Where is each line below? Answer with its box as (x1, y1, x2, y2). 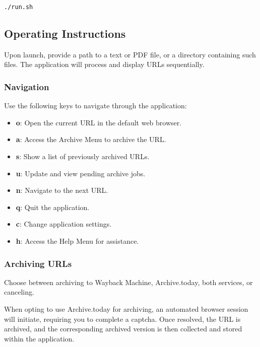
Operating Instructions (4, 26, 126, 41)
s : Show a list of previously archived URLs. (16, 151, 150, 162)
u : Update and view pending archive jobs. (16, 168, 146, 178)
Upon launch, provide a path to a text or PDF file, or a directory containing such (4, 49, 256, 59)
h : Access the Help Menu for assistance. (16, 236, 139, 246)
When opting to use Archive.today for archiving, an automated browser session (4, 304, 248, 314)
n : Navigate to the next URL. (16, 185, 108, 195)
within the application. (4, 333, 75, 343)
